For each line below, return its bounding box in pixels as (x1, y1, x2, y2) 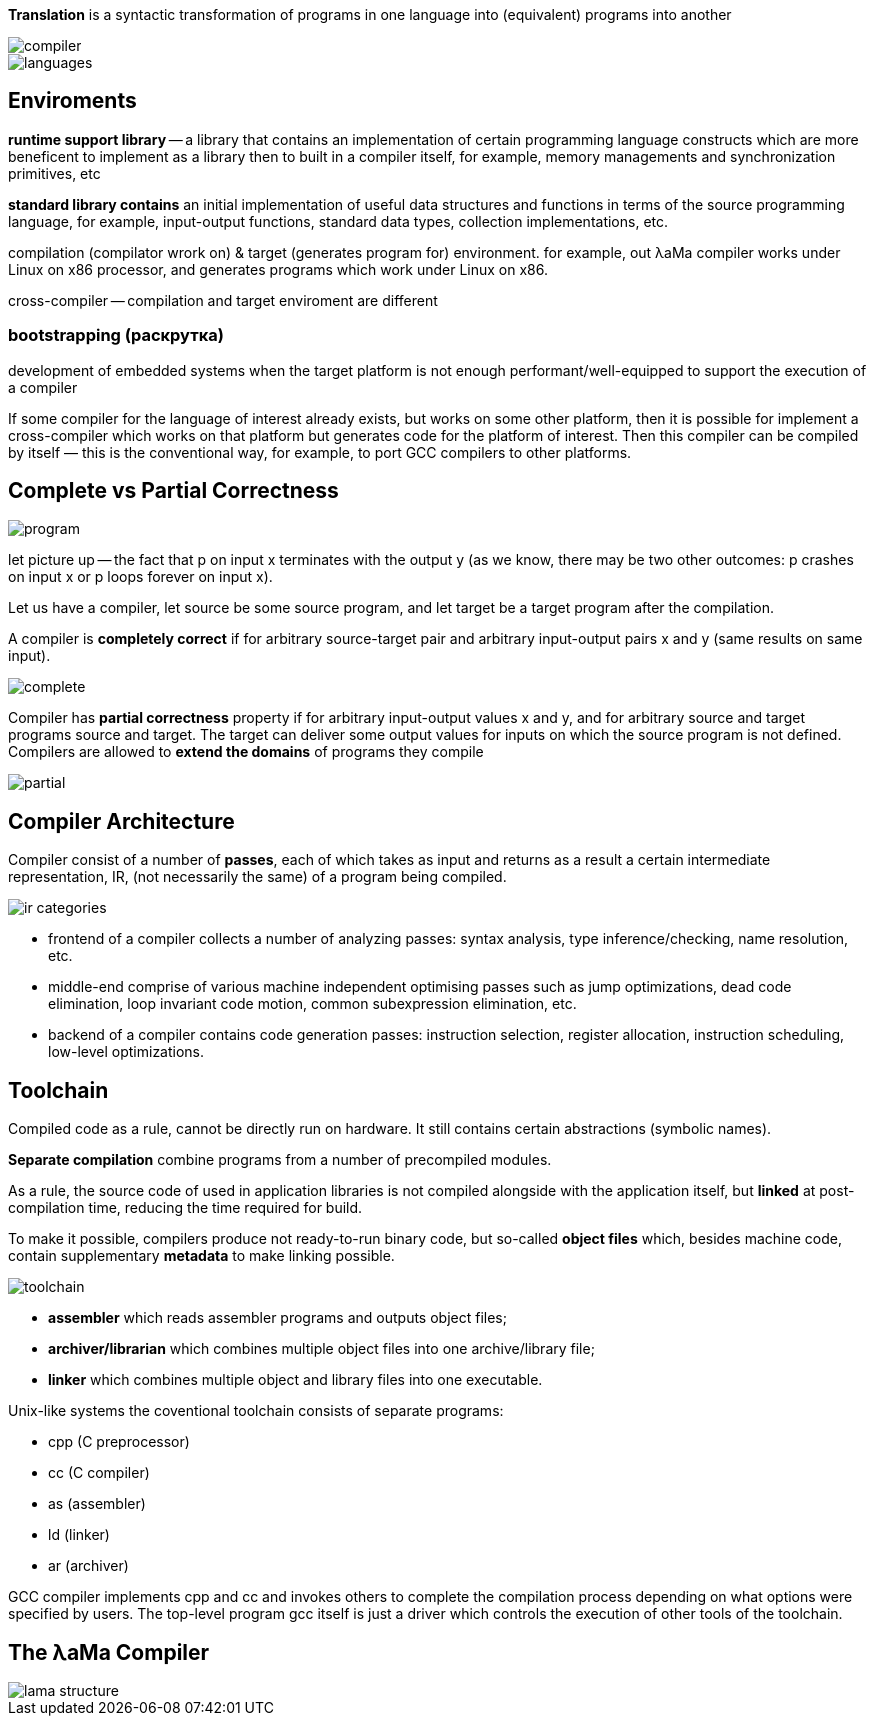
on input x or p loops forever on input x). (8, 568, 273, 586)
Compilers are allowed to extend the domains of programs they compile (8, 743, 484, 761)
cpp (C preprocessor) (48, 1433, 190, 1451)
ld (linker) (48, 1526, 110, 1544)
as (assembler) (48, 1495, 146, 1513)
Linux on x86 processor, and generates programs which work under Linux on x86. (8, 260, 548, 278)
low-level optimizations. (48, 1043, 205, 1061)
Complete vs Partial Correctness (8, 478, 339, 504)
